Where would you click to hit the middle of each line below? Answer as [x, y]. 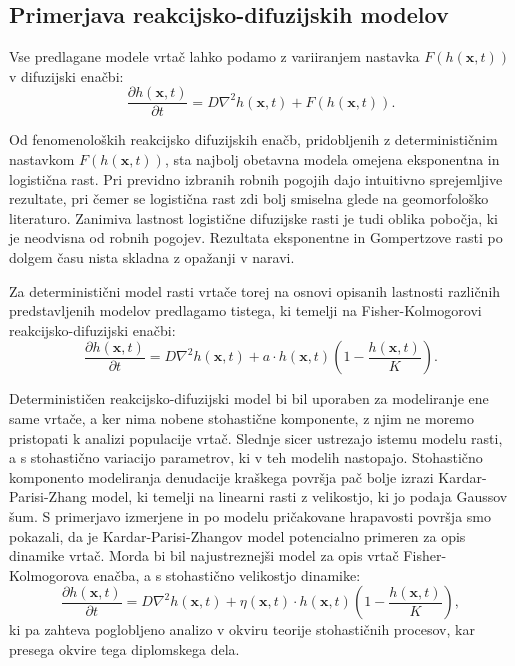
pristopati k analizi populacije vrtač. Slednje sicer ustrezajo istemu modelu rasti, [256, 437]
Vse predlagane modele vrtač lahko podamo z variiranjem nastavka [214, 56]
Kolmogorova [49, 574]
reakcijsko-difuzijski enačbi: [92, 329]
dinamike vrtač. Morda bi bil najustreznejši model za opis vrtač [204, 555]
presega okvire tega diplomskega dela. [124, 648]
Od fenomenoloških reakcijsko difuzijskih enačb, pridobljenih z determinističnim [253, 139]
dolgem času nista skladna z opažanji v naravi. [152, 257]
